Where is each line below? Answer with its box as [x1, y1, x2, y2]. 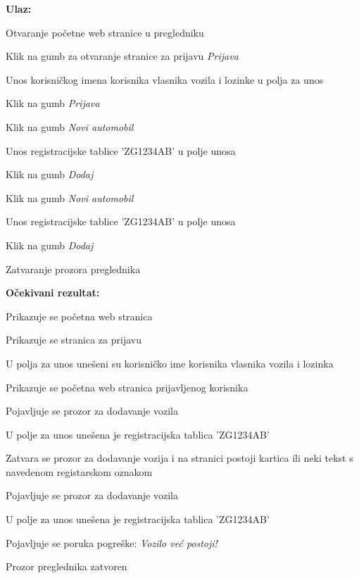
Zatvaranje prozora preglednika [6, 261, 141, 276]
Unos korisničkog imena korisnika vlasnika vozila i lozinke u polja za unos [6, 72, 324, 87]
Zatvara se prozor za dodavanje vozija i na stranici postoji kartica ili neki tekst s [6, 451, 353, 465]
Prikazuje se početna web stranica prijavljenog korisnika [6, 379, 248, 394]
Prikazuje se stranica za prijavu [6, 332, 141, 347]
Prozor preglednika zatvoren [6, 559, 127, 574]
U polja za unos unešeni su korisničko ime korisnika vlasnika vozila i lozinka [6, 356, 334, 370]
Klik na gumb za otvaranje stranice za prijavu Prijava [6, 49, 239, 63]
